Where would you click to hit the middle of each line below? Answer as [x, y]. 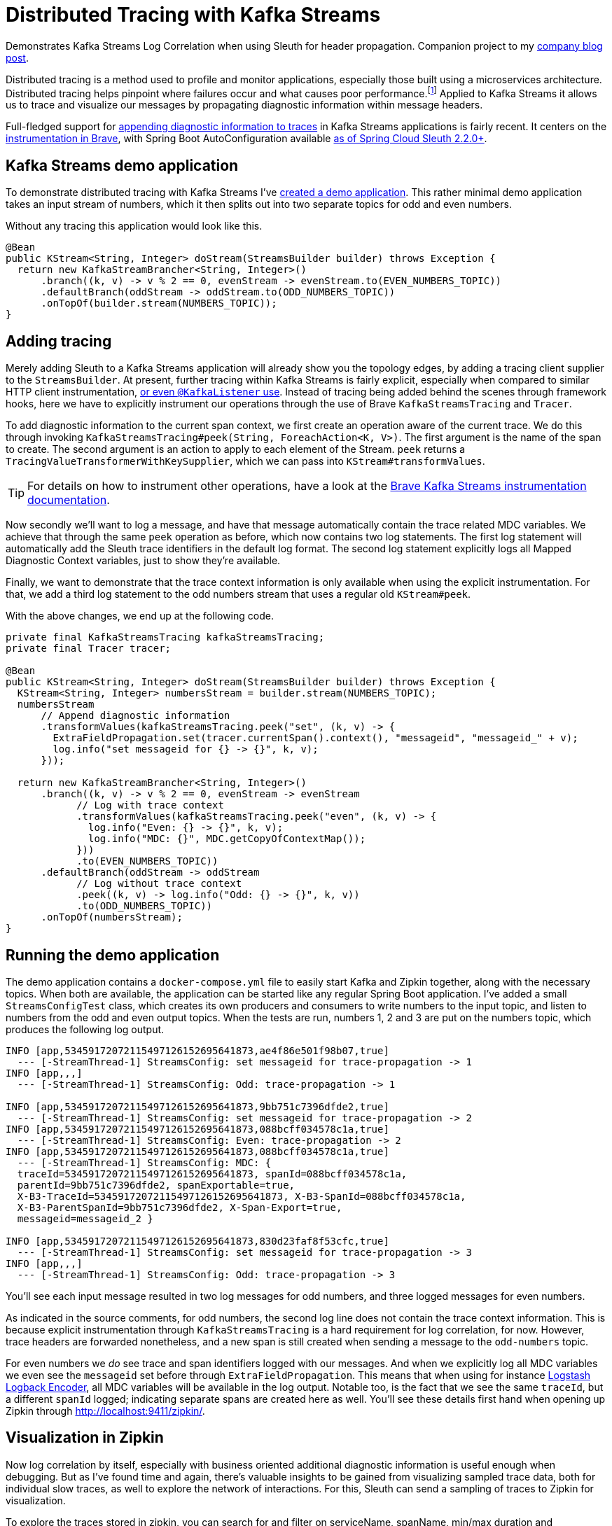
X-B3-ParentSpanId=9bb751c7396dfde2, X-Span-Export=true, [180, 1207]
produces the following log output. [85, 1029]
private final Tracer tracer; [89, 649]
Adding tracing [59, 341]
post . [17, 57]
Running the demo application [113, 955]
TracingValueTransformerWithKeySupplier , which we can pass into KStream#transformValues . [245, 461]
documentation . [69, 500]
